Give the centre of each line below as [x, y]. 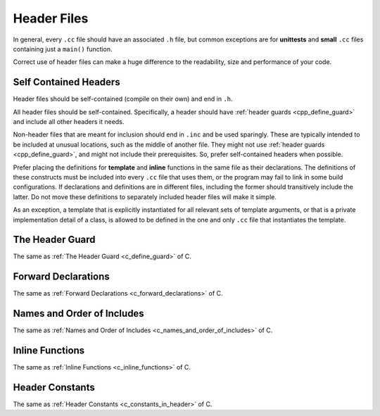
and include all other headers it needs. [69, 122]
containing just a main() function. [63, 49]
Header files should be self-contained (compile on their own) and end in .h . [123, 99]
